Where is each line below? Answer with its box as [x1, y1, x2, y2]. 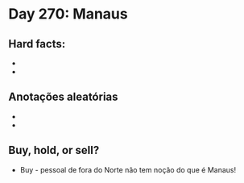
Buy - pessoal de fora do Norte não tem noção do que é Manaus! [19, 164, 236, 174]
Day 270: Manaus [8, 5, 128, 23]
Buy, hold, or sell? [8, 143, 100, 157]
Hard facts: [8, 37, 66, 51]
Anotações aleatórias [8, 90, 118, 104]
